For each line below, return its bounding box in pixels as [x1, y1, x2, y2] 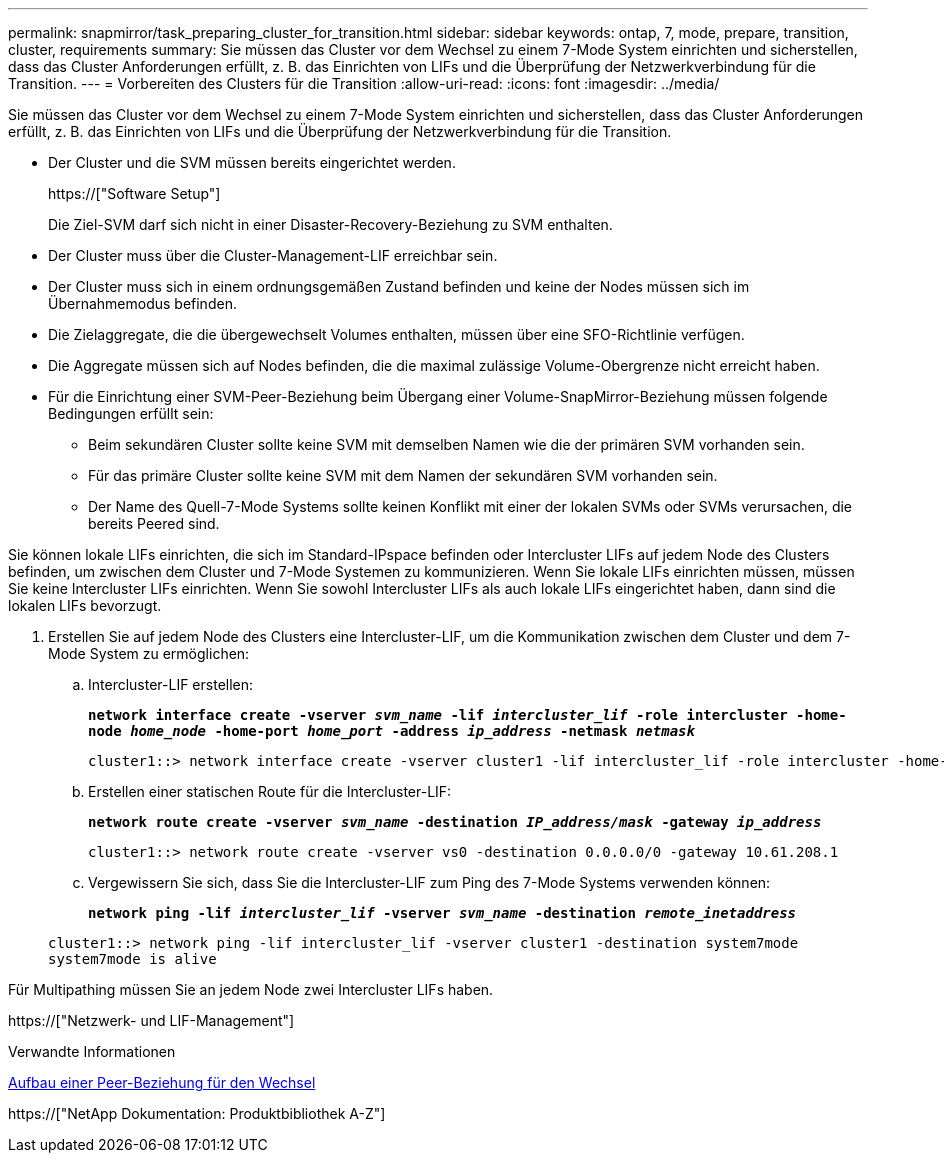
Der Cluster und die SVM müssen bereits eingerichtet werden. [48, 154, 456, 171]
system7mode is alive [48, 951, 217, 967]
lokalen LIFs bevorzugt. [8, 597, 162, 614]
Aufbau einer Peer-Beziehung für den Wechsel [8, 1074, 316, 1091]
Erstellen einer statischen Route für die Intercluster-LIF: [88, 783, 452, 800]
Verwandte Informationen [8, 1043, 176, 1060]
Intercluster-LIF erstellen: [88, 676, 254, 693]
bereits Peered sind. [88, 515, 220, 532]
